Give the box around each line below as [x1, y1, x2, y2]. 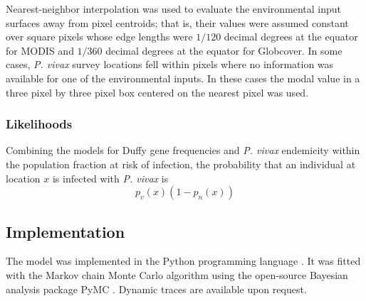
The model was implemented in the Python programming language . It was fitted [6, 253, 361, 268]
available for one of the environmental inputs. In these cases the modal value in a [6, 70, 360, 85]
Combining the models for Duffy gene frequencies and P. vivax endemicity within [6, 143, 360, 158]
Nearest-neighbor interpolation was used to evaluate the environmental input [6, 1, 341, 16]
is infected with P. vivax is [52, 170, 169, 185]
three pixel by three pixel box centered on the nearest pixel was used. [6, 84, 309, 99]
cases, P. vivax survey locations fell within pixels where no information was [6, 57, 334, 72]
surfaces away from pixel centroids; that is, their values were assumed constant [6, 15, 349, 30]
